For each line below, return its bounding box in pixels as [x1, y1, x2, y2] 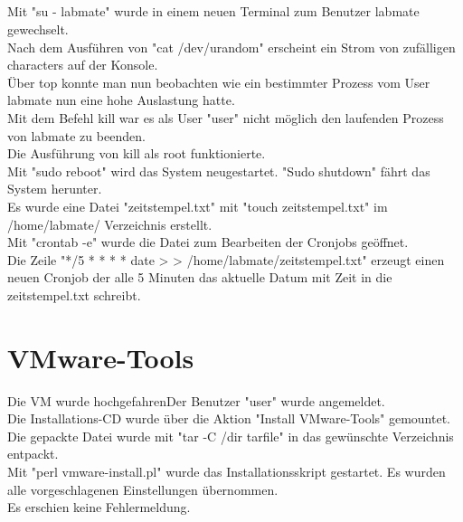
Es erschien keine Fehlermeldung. [7, 498, 191, 517]
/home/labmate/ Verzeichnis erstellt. [7, 214, 213, 233]
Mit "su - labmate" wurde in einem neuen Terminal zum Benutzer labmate [7, 2, 420, 21]
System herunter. [7, 179, 102, 198]
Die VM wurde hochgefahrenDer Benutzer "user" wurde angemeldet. [7, 391, 385, 410]
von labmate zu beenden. [7, 126, 146, 145]
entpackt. [7, 444, 59, 463]
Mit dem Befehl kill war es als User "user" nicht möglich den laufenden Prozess [7, 108, 444, 127]
